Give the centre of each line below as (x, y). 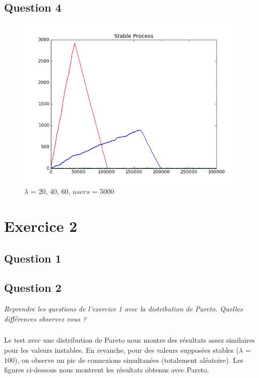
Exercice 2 (41, 226)
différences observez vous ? (45, 318)
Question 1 (33, 258)
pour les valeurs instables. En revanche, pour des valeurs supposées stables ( (121, 350)
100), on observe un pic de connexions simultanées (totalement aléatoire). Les (124, 360)
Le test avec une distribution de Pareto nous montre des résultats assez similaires (129, 340)
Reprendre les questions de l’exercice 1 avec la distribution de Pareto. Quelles (123, 309)
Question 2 (33, 288)
